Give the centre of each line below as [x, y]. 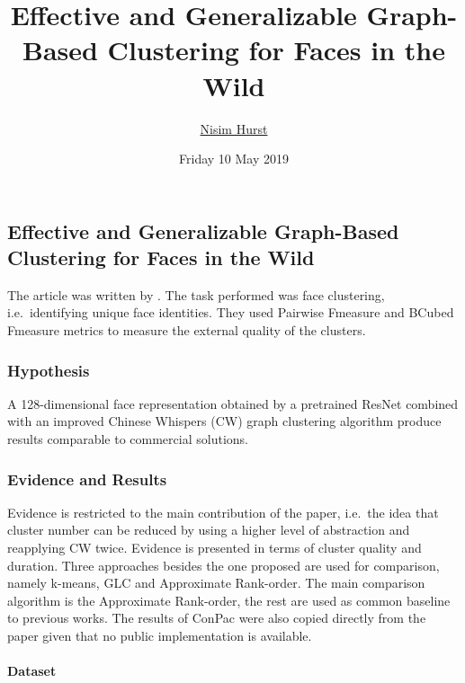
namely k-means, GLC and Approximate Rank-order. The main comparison [216, 583]
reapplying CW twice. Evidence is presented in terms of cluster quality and [215, 548]
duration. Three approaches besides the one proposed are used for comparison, [224, 565]
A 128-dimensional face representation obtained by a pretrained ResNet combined [233, 403]
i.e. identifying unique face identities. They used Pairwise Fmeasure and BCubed [231, 312]
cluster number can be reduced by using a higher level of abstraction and [209, 530]
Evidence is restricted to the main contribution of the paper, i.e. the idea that [223, 512]
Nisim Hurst [234, 128]
